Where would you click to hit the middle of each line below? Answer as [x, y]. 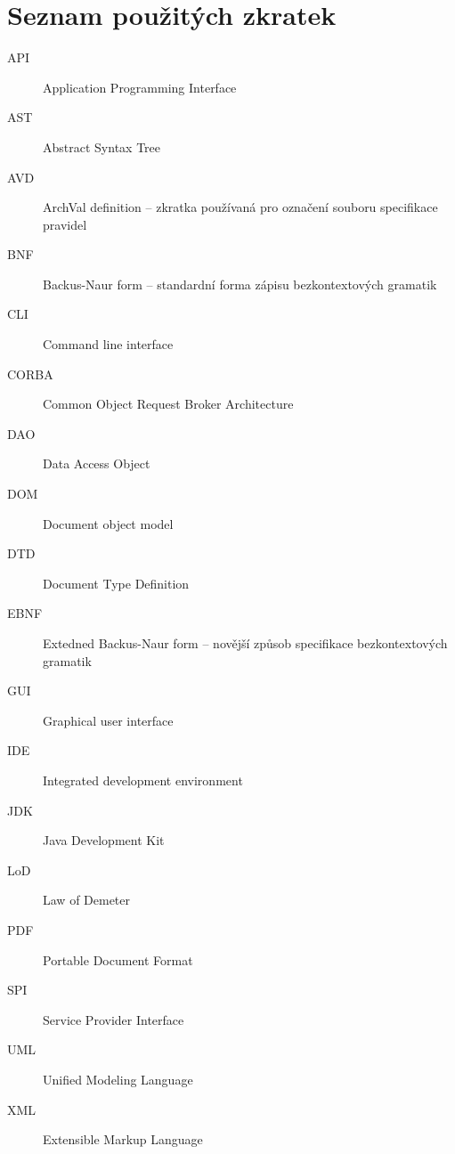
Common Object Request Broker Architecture [168, 404]
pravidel [65, 224]
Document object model [108, 523]
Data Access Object [97, 463]
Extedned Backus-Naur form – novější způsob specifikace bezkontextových [245, 643]
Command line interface [108, 344]
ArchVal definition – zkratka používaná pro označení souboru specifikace [240, 207]
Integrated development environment [143, 780]
